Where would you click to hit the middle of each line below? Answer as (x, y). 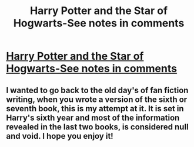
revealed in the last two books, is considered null (98, 127)
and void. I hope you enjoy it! (60, 136)
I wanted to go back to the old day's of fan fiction (97, 90)
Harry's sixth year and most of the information (93, 117)
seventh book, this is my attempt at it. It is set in (95, 109)
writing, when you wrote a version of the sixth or (97, 99)
